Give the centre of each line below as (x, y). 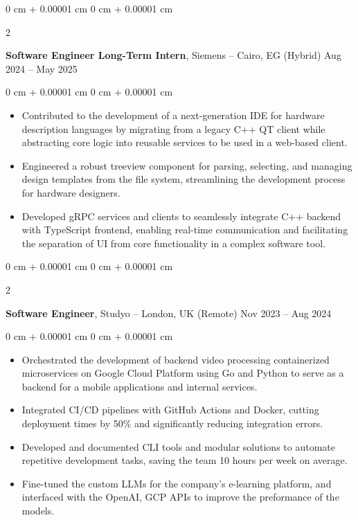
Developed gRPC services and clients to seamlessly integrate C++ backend (181, 216)
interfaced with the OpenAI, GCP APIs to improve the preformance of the (180, 497)
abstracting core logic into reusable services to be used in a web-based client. (185, 142)
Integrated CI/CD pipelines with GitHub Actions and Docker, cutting (170, 410)
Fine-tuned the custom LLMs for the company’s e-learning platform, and (177, 483)
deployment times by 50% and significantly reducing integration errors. (172, 423)
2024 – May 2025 (42, 68)
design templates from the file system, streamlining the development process (184, 179)
